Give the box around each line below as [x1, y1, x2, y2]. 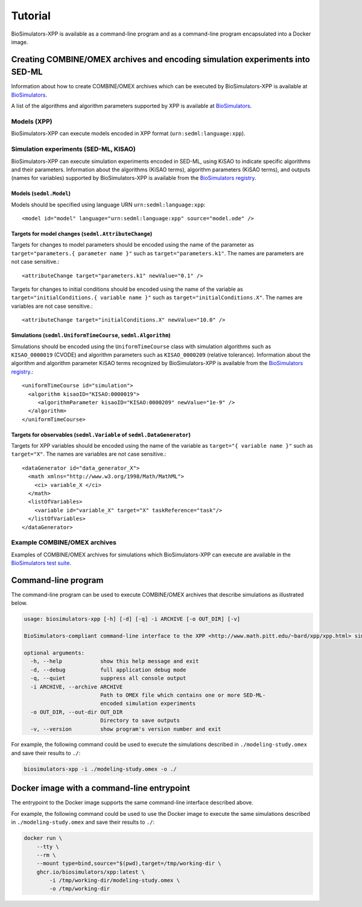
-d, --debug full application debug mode [30, 666, 186, 673]
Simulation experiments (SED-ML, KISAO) [11, 145, 136, 153]
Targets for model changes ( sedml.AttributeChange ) [11, 230, 153, 238]
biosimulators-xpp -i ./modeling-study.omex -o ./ [24, 765, 177, 772]
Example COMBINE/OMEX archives [11, 538, 117, 547]
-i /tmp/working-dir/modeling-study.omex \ [49, 877, 180, 884]
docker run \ [24, 835, 63, 842]
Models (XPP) [11, 117, 52, 126]
